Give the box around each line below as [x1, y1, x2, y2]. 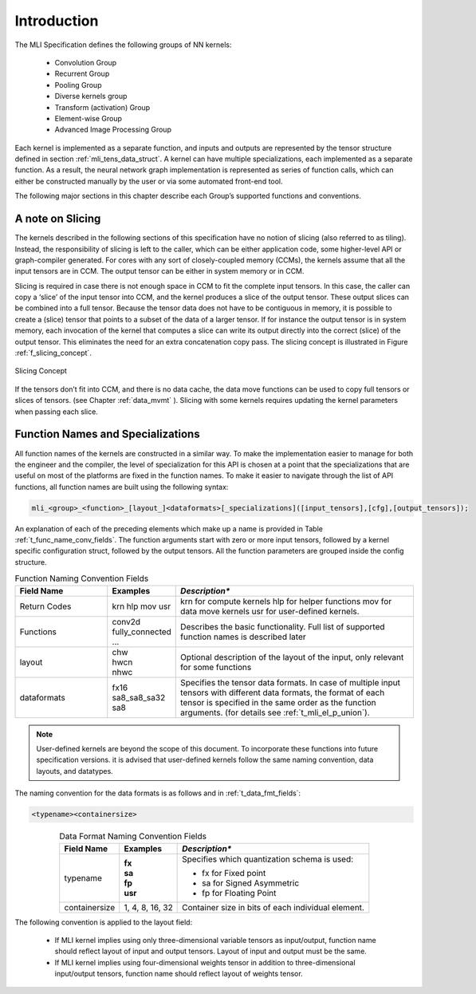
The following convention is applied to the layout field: [14, 917, 193, 927]
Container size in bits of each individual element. [182, 901, 364, 913]
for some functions [180, 661, 252, 673]
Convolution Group [54, 57, 117, 67]
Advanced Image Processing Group [54, 124, 171, 135]
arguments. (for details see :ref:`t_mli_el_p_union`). [180, 707, 370, 718]
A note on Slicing [14, 212, 101, 226]
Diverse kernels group [54, 92, 128, 101]
